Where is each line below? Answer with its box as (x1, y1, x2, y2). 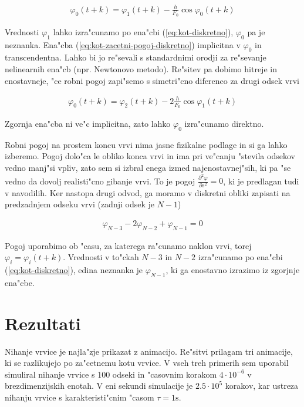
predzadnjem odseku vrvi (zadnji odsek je (5, 198, 154, 210)
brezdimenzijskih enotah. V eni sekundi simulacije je (5, 379, 193, 392)
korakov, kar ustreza (225, 379, 299, 392)
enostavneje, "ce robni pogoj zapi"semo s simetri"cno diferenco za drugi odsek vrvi (5, 74, 299, 86)
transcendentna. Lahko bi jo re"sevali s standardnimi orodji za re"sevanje (5, 51, 266, 63)
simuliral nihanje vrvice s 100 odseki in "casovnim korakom (5, 368, 217, 380)
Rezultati (5, 311, 81, 335)
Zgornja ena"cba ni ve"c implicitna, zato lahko (5, 117, 171, 129)
